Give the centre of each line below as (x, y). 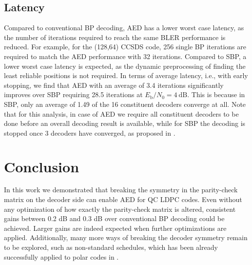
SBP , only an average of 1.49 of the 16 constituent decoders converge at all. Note (125, 104)
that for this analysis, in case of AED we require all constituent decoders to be (121, 113)
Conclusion (42, 166)
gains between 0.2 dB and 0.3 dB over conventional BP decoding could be (114, 218)
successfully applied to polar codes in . (61, 256)
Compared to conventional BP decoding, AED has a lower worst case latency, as (124, 28)
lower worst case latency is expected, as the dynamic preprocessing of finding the (125, 66)
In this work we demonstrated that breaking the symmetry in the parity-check (121, 190)
